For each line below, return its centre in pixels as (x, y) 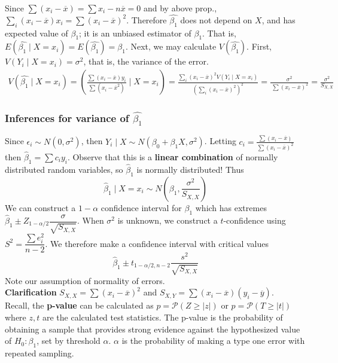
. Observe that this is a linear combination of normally (173, 156)
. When (90, 220)
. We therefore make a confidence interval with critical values (157, 243)
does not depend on (216, 19)
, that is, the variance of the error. (146, 61)
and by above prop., (180, 8)
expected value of (36, 33)
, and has (278, 19)
